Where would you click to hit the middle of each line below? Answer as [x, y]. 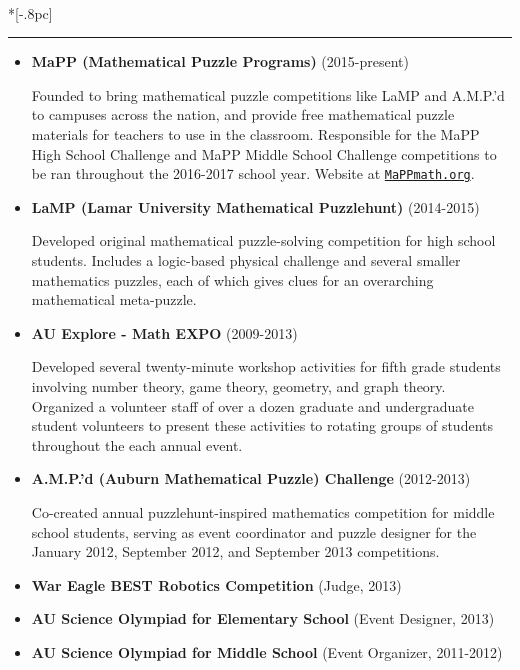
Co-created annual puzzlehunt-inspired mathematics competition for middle [263, 511]
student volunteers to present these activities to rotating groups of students [262, 425]
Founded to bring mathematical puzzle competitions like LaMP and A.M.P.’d [268, 94]
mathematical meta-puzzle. [114, 299]
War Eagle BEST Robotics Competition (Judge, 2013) [216, 584]
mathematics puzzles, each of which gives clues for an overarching [232, 279]
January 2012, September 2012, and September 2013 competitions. [235, 551]
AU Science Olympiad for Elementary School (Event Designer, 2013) [263, 618]
